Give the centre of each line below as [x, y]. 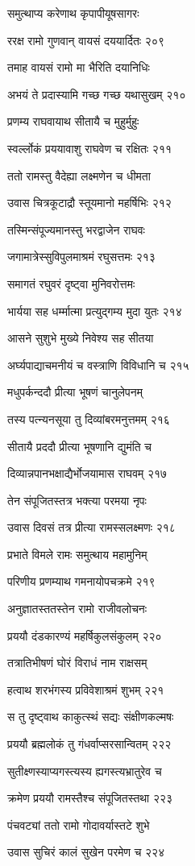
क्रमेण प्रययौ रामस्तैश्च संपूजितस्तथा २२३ [90, 798]
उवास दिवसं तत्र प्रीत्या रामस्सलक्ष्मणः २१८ [91, 527]
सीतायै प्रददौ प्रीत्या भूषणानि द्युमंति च [80, 446]
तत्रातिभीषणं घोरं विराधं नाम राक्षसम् [77, 663]
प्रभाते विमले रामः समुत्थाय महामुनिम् [77, 554]
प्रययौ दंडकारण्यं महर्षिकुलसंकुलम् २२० [85, 635]
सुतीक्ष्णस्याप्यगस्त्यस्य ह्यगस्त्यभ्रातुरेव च [85, 771]
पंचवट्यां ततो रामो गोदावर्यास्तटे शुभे [79, 825]
